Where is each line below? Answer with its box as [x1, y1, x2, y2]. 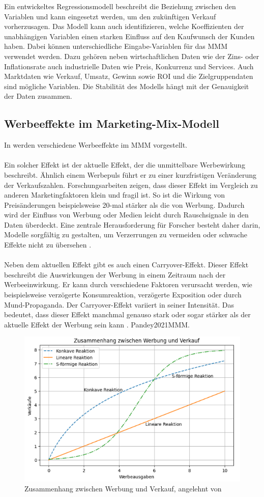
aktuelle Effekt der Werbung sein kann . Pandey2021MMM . [4, 319, 190, 329]
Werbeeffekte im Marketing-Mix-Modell [4, 116, 219, 131]
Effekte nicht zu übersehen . [4, 239, 92, 250]
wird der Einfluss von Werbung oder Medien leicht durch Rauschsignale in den [4, 209, 249, 220]
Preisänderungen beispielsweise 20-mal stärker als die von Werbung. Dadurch [4, 199, 245, 210]
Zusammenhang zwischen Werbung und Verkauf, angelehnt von [24, 483, 222, 494]
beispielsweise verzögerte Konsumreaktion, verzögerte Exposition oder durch [4, 289, 242, 300]
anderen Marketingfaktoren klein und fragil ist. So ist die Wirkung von [4, 189, 225, 200]
